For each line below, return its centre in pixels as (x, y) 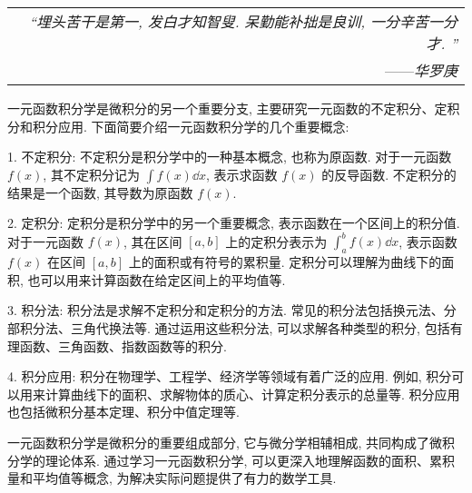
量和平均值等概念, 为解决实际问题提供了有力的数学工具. (172, 478)
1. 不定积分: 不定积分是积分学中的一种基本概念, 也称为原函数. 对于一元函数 (230, 157)
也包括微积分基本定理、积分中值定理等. (123, 412)
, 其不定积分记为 (91, 174)
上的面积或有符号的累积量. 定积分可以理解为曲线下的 (285, 262)
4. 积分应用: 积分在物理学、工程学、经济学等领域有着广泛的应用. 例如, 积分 (230, 376)
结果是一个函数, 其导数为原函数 (100, 192)
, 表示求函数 (241, 174)
